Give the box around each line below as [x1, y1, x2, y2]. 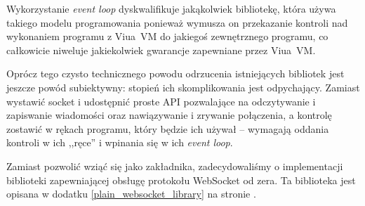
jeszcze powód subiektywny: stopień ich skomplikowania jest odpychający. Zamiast [6, 79, 360, 94]
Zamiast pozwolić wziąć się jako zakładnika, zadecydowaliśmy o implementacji [6, 158, 343, 173]
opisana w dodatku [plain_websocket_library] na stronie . [6, 186, 256, 201]
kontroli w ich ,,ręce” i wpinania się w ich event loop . [6, 135, 233, 150]
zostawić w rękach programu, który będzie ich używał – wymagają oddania [6, 121, 329, 136]
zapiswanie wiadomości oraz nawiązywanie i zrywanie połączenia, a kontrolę [6, 108, 332, 122]
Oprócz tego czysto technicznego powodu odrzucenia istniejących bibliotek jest [6, 66, 345, 81]
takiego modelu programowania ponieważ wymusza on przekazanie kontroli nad [6, 15, 348, 30]
